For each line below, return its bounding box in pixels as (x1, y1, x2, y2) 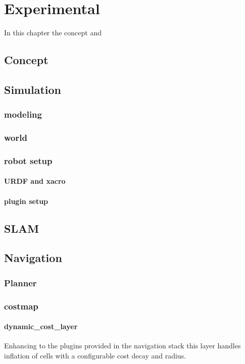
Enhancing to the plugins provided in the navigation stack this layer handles (4, 340, 241, 351)
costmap (4, 299, 38, 312)
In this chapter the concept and (4, 27, 102, 38)
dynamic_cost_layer (4, 321, 78, 332)
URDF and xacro (4, 176, 66, 186)
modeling (4, 108, 42, 121)
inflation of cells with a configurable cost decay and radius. (4, 350, 186, 360)
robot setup (4, 154, 53, 167)
